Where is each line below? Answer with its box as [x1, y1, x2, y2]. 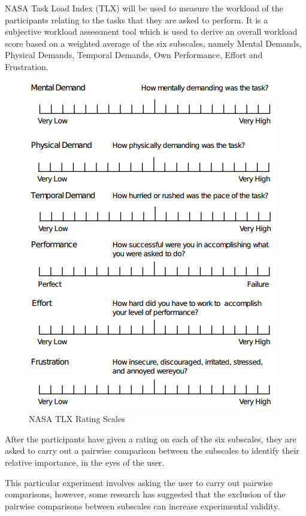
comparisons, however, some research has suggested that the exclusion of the [5, 488, 286, 500]
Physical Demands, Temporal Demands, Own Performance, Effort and [5, 48, 263, 61]
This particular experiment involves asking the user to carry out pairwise [5, 476, 273, 488]
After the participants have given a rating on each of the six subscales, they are [5, 432, 296, 445]
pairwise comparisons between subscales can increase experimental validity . [5, 499, 280, 512]
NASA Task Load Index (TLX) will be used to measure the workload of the [5, 2, 284, 14]
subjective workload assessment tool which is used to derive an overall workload [5, 25, 298, 38]
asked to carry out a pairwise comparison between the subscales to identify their [5, 444, 299, 457]
